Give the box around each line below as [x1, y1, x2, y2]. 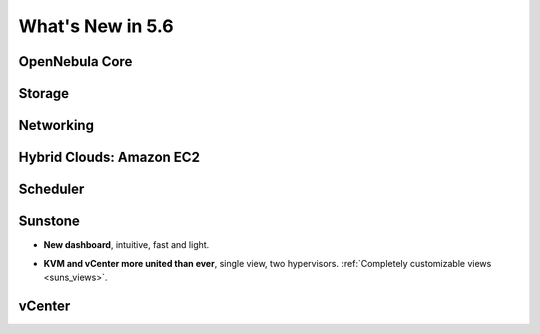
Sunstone [18, 213, 80, 230]
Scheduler [18, 181, 85, 198]
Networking [18, 117, 95, 134]
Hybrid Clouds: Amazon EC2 [18, 149, 200, 166]
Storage [18, 85, 70, 102]
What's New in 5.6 [18, 15, 174, 37]
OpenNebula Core [18, 53, 133, 70]
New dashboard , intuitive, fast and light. [43, 239, 210, 251]
